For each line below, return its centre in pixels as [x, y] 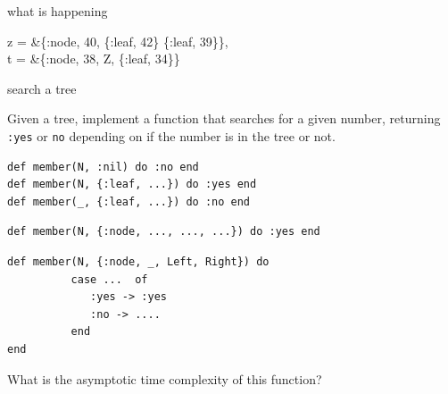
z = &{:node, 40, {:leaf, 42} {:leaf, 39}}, [118, 41]
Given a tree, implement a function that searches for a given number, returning [224, 118]
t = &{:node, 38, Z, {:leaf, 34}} [94, 59]
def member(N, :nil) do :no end [103, 167]
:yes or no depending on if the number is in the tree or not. [171, 135]
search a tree [42, 88]
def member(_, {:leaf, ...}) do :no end [129, 201]
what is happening [58, 11]
